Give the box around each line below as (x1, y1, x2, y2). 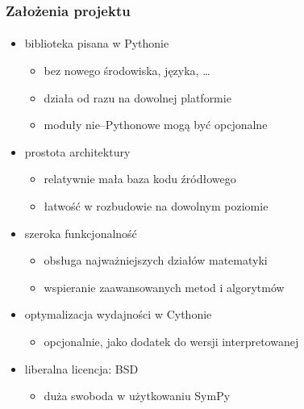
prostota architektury (24, 143, 131, 160)
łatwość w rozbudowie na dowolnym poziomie (44, 198, 269, 214)
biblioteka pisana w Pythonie (24, 35, 169, 52)
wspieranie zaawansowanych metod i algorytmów (44, 278, 285, 295)
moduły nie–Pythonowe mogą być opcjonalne (44, 116, 268, 133)
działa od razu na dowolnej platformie (44, 89, 231, 106)
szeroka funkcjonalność (24, 224, 137, 241)
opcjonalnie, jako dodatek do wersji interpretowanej (44, 332, 299, 349)
